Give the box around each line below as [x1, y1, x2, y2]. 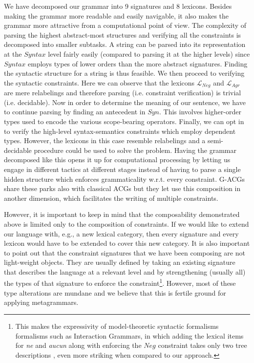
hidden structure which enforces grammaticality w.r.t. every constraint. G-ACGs [4, 173, 245, 184]
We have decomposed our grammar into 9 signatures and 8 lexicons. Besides [4, 1, 232, 11]
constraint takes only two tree [158, 340, 247, 350]
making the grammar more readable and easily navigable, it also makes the [4, 10, 229, 21]
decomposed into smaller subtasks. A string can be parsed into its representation [4, 39, 246, 49]
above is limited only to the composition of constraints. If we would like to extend [4, 218, 249, 229]
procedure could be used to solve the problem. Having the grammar [34, 145, 236, 155]
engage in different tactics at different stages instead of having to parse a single [4, 164, 241, 174]
